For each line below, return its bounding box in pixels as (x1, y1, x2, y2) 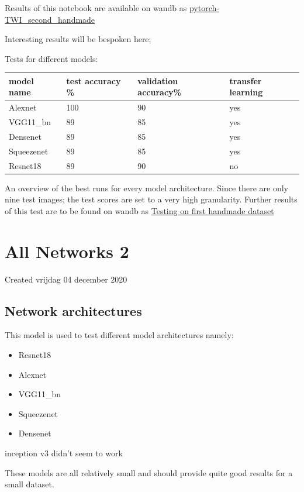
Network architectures (5, 301, 142, 319)
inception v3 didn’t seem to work (5, 447, 123, 459)
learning (229, 86, 263, 98)
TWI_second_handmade (5, 13, 95, 25)
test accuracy (66, 74, 121, 87)
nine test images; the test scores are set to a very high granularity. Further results (5, 193, 298, 205)
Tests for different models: (5, 52, 98, 64)
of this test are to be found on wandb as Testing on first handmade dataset (5, 204, 274, 216)
